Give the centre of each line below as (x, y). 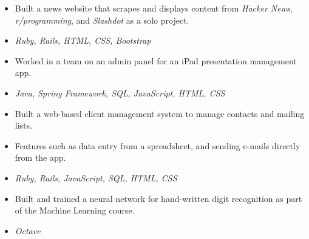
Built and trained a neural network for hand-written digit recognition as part (158, 198)
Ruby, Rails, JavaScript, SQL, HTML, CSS (96, 177)
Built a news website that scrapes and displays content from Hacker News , (154, 8)
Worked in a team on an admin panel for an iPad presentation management (156, 60)
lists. (23, 125)
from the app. (40, 157)
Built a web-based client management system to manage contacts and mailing (160, 113)
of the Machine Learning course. (75, 210)
